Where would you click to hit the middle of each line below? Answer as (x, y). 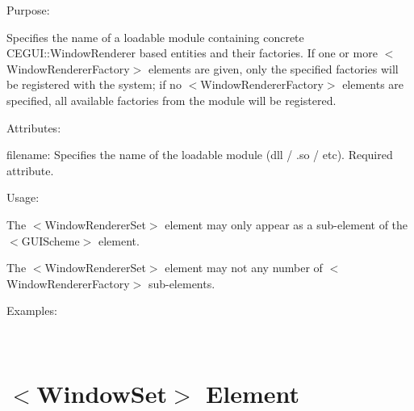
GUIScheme (50, 240)
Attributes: (34, 127)
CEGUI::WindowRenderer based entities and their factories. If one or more (192, 53)
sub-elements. (182, 283)
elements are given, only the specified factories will (273, 68)
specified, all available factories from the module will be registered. (171, 100)
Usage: (23, 197)
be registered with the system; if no (94, 84)
